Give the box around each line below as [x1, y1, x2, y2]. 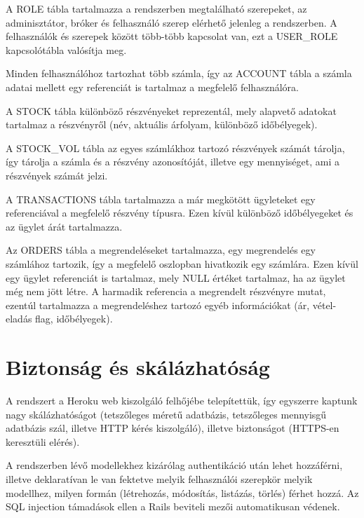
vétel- [312, 297, 337, 312]
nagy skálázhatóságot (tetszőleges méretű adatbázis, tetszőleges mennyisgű [6, 407, 327, 421]
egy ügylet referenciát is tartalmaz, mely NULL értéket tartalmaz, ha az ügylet [6, 270, 346, 285]
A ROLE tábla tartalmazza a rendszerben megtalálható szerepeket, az [6, 1, 307, 15]
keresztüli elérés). [6, 434, 80, 449]
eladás [6, 311, 32, 326]
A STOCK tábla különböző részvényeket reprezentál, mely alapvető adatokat [6, 103, 337, 118]
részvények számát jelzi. [6, 168, 108, 182]
